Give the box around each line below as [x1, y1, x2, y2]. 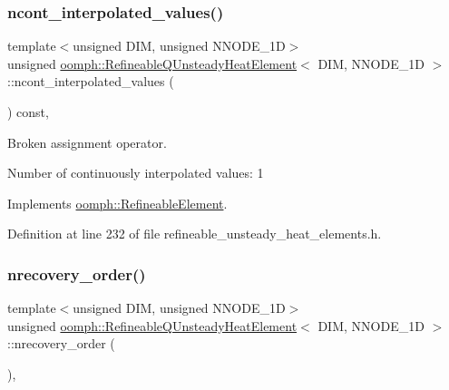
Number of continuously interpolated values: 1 [7, 163, 264, 182]
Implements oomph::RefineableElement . [7, 193, 228, 212]
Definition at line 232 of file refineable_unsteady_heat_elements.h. [7, 224, 382, 243]
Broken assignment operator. [7, 132, 167, 151]
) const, [7, 102, 49, 121]
